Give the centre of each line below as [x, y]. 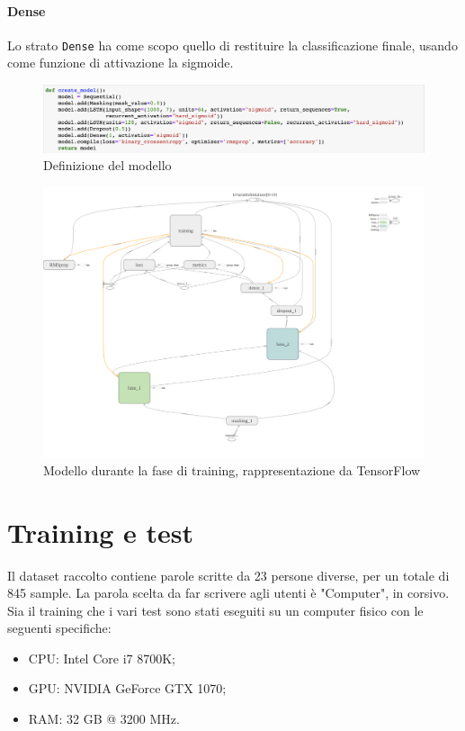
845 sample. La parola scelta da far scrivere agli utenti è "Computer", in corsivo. [228, 593]
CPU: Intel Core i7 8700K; [102, 658]
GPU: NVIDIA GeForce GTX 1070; [127, 688]
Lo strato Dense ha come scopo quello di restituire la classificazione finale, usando [232, 45]
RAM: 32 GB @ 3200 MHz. [104, 719]
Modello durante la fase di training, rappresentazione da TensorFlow [232, 469]
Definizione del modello [107, 165]
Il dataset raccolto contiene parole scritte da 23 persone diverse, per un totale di [228, 575]
